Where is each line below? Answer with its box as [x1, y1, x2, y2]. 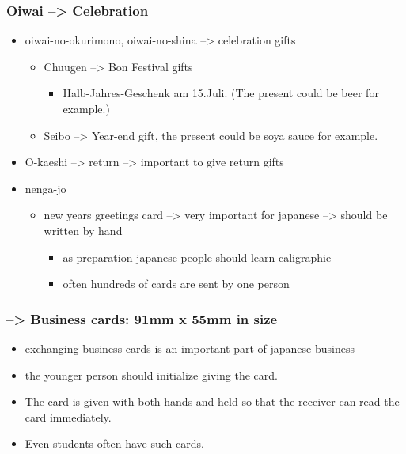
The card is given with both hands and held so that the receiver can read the [25, 393, 400, 410]
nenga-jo [25, 180, 66, 196]
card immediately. [25, 408, 112, 425]
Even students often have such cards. [25, 435, 204, 452]
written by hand [44, 221, 123, 238]
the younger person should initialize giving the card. [25, 366, 278, 383]
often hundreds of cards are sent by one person [63, 275, 290, 292]
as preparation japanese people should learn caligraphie [63, 248, 332, 265]
